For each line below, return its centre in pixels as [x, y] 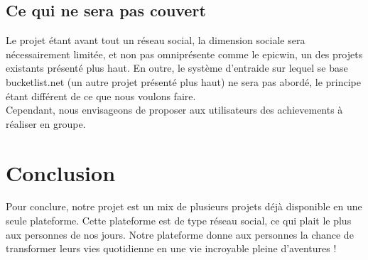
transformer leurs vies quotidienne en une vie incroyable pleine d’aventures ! [171, 248]
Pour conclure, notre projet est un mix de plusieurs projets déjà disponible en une [184, 206]
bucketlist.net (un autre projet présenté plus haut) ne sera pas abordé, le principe [183, 81]
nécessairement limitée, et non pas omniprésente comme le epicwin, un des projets [184, 54]
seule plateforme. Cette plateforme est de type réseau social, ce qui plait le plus [179, 221]
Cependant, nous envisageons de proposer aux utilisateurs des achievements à [174, 110]
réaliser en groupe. [46, 123]
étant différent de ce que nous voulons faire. [101, 96]
